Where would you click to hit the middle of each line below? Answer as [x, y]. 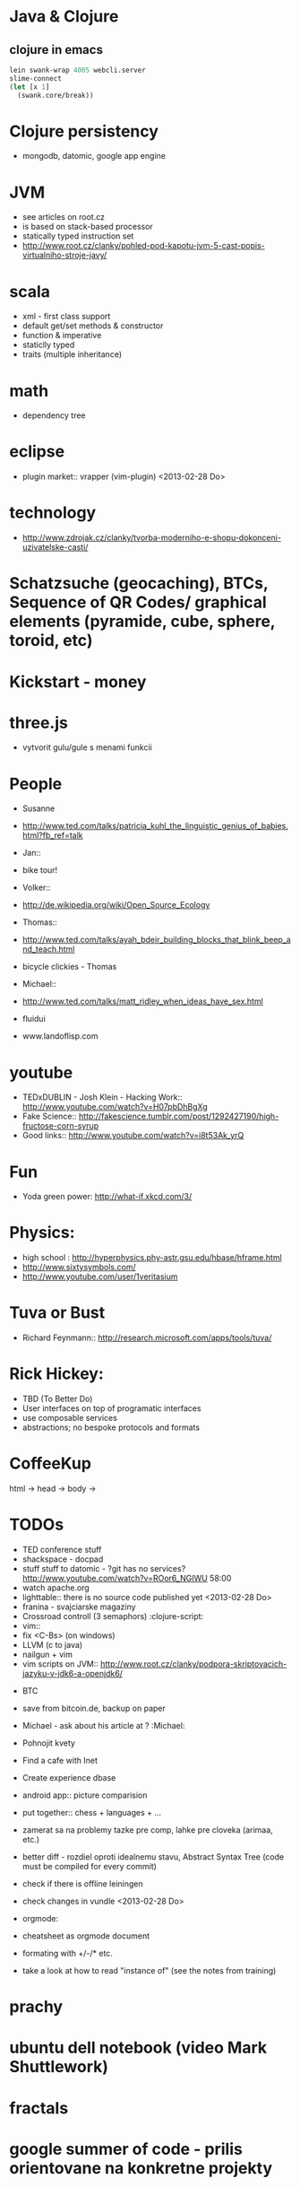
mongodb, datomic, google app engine [94, 156]
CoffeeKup [51, 1464]
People [36, 784]
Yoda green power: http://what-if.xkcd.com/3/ [107, 1197]
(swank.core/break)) [56, 95]
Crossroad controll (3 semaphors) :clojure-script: [113, 1616]
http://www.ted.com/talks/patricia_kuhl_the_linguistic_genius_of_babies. [155, 826]
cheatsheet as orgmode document [86, 1936]
